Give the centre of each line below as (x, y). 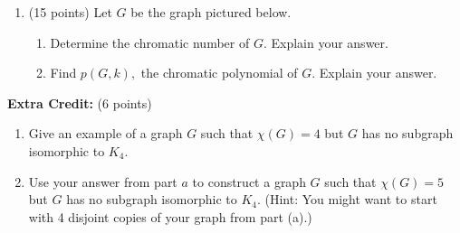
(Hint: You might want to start (351, 199)
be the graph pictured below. (211, 12)
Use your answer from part (103, 181)
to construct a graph (249, 181)
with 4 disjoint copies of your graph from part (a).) (170, 216)
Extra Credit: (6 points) (80, 103)
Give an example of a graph (105, 133)
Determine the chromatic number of (150, 42)
